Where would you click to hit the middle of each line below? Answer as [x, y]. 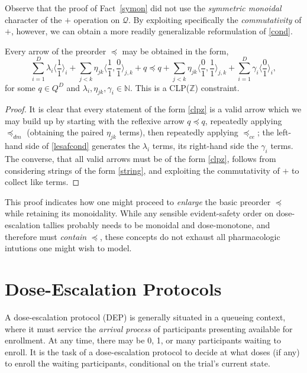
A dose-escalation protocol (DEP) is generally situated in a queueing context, [145, 317]
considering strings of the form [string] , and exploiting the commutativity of [142, 170]
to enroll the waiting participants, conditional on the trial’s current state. [138, 363]
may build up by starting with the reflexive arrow [95, 120]
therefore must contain [46, 236]
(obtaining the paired [65, 132]
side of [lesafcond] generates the [83, 146]
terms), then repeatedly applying [179, 132]
